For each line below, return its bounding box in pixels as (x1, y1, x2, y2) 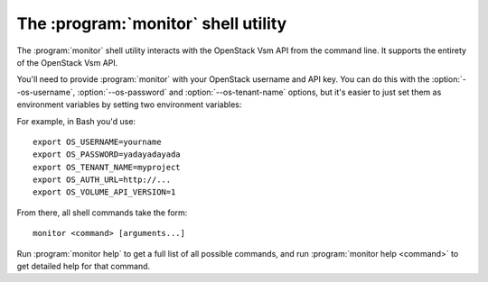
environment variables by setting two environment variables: (16, 99, 242, 110)
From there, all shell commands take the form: (16, 207, 188, 218)
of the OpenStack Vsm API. (16, 57, 118, 68)
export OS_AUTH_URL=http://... (33, 175, 172, 185)
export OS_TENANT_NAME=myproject (33, 162, 181, 172)
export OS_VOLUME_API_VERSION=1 (33, 187, 176, 197)
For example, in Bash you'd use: (16, 115, 136, 126)
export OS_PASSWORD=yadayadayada (33, 150, 181, 159)
